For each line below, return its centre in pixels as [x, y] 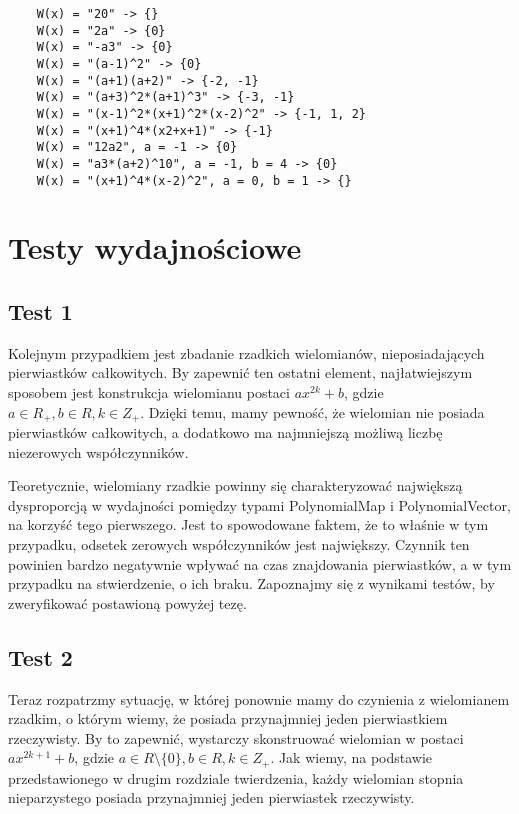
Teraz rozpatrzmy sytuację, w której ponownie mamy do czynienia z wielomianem [259, 698]
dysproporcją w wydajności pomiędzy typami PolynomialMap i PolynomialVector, [259, 504]
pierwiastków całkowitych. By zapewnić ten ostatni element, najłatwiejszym [240, 372]
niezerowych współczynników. [98, 451]
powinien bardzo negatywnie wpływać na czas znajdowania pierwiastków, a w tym [260, 563]
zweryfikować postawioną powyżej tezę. [127, 602]
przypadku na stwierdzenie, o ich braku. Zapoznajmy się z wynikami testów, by [251, 583]
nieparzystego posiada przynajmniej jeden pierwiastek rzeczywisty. [211, 797]
